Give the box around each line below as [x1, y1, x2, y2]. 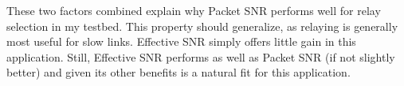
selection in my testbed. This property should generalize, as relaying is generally [6, 17, 398, 34]
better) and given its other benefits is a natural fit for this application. [6, 64, 351, 80]
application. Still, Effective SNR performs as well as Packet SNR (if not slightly [6, 48, 395, 65]
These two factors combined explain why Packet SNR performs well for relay [6, 2, 381, 18]
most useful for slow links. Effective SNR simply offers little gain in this [6, 33, 356, 50]
